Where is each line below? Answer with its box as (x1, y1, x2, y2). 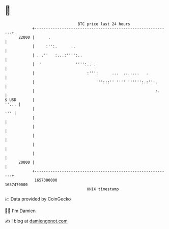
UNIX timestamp (87, 186, 119, 192)
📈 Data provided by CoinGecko (5, 196, 71, 202)
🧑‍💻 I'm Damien (5, 208, 36, 214)
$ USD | (5, 97, 35, 103)
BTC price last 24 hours (77, 21, 130, 27)
